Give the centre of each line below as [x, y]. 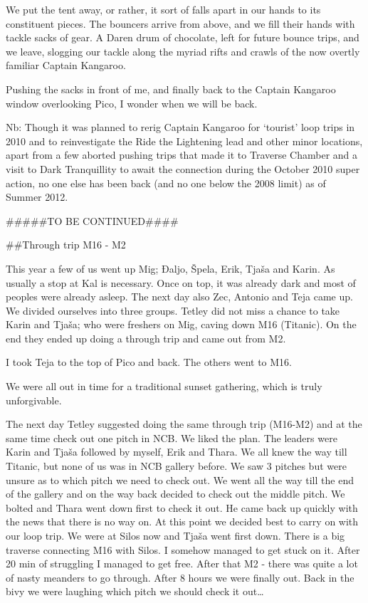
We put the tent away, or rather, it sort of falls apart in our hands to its [163, 9]
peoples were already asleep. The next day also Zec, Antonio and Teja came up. [179, 297]
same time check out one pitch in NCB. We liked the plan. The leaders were [172, 437]
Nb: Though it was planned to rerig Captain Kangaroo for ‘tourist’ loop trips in [180, 127]
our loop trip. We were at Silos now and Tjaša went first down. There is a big [175, 535]
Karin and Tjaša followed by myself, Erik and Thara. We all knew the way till [177, 452]
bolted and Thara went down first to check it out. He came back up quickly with [182, 507]
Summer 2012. [37, 197]
